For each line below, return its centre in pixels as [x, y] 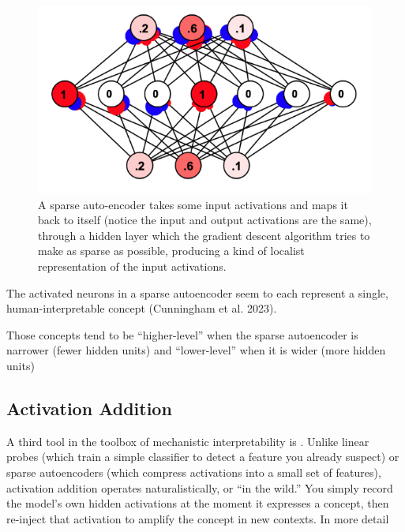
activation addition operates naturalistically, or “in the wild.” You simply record [200, 487]
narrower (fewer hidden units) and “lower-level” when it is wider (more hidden [196, 350]
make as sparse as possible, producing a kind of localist [171, 251]
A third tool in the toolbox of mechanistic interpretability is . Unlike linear [188, 441]
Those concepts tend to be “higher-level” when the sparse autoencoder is [182, 334]
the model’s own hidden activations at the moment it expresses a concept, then [198, 503]
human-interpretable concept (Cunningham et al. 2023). [142, 308]
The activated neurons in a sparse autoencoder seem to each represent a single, [197, 292]
